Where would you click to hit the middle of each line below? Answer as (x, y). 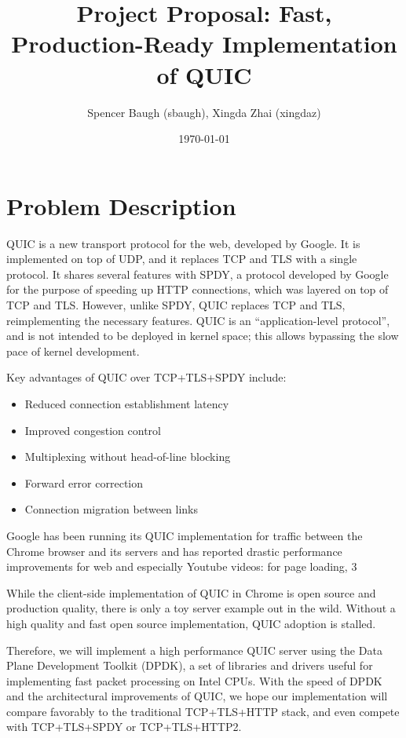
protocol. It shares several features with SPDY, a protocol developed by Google (198, 274)
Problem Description (121, 205)
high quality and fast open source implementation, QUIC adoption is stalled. (191, 623)
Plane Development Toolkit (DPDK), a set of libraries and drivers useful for (190, 665)
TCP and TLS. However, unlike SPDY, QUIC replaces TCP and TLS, (176, 305)
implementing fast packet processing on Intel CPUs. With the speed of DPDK (194, 680)
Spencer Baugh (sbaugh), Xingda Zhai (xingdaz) (204, 112)
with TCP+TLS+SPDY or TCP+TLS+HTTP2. (124, 727)
